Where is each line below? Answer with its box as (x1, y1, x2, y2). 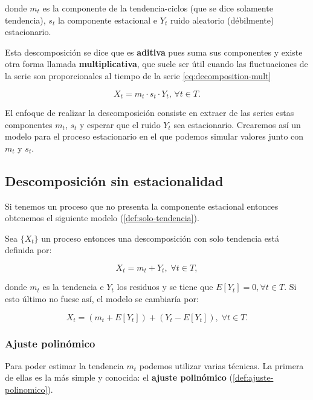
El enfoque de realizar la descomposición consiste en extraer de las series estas (5, 106, 294, 119)
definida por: (5, 244, 52, 256)
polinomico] (5, 383, 48, 396)
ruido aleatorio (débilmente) (170, 13, 274, 26)
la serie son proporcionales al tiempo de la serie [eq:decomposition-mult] (5, 69, 271, 82)
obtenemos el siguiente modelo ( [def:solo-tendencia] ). (5, 211, 199, 224)
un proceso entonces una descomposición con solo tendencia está (41, 231, 279, 244)
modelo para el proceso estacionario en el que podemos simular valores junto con (5, 130, 304, 143)
